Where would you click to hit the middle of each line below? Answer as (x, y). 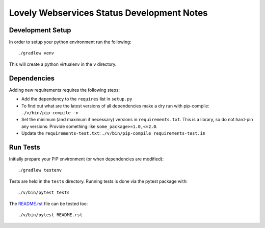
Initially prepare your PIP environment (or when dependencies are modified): (86, 159)
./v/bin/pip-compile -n (50, 113)
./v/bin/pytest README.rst (50, 215)
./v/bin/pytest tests (44, 193)
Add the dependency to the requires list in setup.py (77, 99)
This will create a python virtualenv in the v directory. (63, 64)
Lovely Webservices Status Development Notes (108, 13)
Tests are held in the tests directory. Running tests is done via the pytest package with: (98, 181)
